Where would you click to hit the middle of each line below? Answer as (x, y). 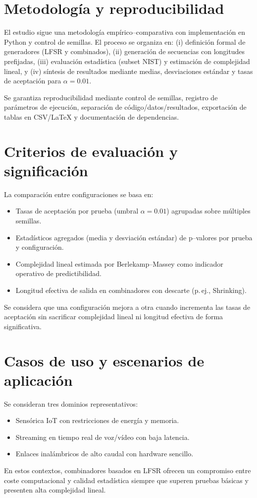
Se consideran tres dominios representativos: (71, 403)
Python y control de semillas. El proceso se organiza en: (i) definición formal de (125, 41)
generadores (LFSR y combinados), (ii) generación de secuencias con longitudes (125, 51)
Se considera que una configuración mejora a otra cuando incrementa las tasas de (127, 307)
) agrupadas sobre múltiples (208, 211)
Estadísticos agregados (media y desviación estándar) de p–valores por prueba (134, 237)
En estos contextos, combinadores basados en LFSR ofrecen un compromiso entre (128, 470)
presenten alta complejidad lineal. (55, 490)
